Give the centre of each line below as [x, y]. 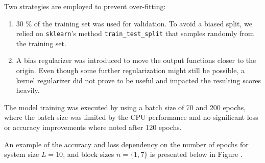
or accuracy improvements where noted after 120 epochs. [93, 127]
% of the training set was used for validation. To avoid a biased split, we [139, 23]
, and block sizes [89, 154]
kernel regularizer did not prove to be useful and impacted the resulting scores [139, 80]
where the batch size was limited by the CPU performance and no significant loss [131, 117]
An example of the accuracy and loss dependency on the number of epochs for [126, 144]
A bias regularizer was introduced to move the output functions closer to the [136, 60]
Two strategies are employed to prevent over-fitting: [85, 6]
